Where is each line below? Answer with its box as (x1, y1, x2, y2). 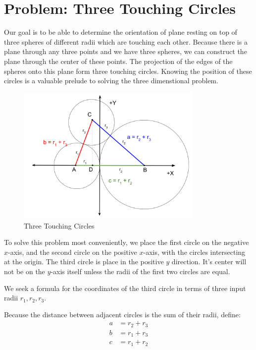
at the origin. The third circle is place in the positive (4, 256, 164, 267)
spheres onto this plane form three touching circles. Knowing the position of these (4, 65, 252, 76)
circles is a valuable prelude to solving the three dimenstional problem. (4, 75, 218, 86)
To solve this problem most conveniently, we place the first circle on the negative (4, 237, 249, 247)
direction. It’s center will (171, 256, 247, 267)
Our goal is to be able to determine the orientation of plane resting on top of (4, 27, 237, 37)
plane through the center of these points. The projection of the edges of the (4, 56, 233, 66)
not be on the (4, 266, 45, 277)
